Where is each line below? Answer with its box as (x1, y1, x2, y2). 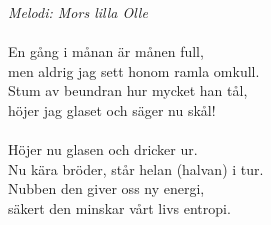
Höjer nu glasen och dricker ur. (8, 139, 198, 160)
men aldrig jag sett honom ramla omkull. (8, 60, 260, 81)
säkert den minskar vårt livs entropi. (8, 197, 231, 218)
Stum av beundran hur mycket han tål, (8, 80, 248, 101)
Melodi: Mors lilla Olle (8, 2, 148, 22)
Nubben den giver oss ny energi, (8, 178, 205, 199)
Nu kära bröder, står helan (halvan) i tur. (8, 158, 264, 179)
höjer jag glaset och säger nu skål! (8, 99, 216, 120)
